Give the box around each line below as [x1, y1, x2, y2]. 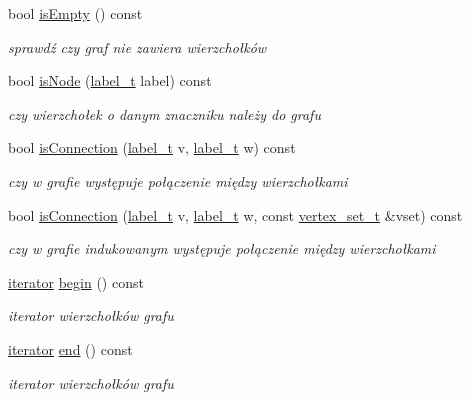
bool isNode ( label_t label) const [8, 70, 212, 91]
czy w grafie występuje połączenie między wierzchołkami [8, 170, 348, 191]
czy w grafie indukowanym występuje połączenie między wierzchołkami [8, 238, 436, 259]
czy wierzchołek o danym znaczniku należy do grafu [8, 103, 321, 124]
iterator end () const [8, 338, 133, 359]
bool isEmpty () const [8, 3, 143, 23]
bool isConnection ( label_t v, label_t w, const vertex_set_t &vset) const [8, 204, 463, 225]
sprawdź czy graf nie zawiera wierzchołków [8, 36, 267, 57]
